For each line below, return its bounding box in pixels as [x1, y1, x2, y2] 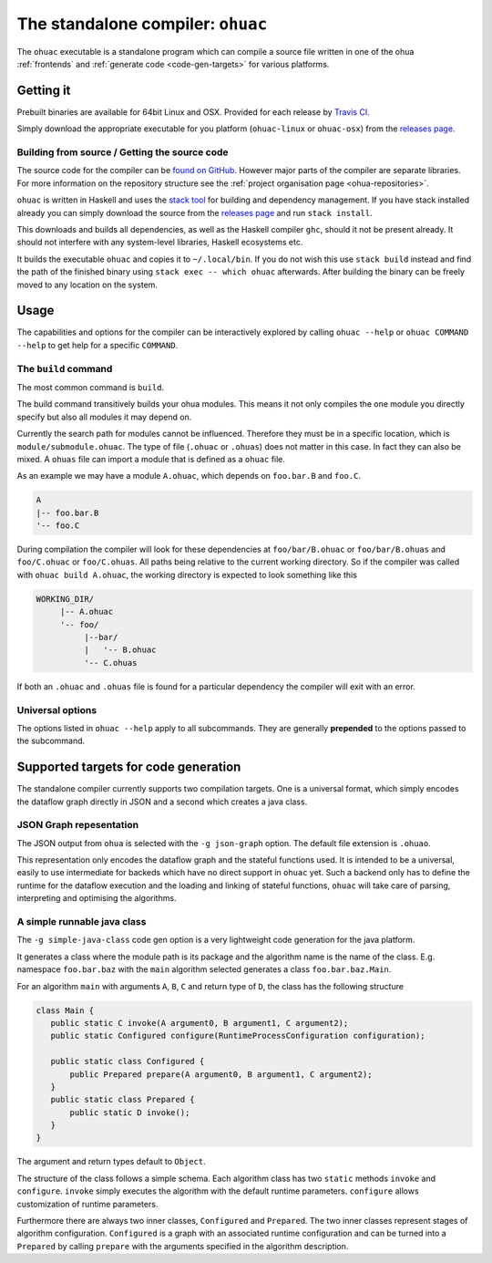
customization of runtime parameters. [16, 1198, 159, 1209]
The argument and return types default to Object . [16, 1156, 206, 1167]
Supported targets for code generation [16, 760, 241, 775]
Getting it [16, 82, 71, 98]
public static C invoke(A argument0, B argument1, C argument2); [50, 1018, 349, 1028]
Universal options [16, 703, 97, 716]
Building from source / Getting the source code [16, 146, 229, 159]
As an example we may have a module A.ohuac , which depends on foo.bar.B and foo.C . [16, 471, 362, 481]
